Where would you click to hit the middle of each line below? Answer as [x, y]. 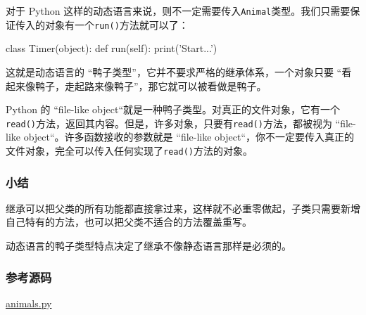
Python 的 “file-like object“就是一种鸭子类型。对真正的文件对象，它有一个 [173, 109]
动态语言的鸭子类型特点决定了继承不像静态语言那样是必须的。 [149, 245]
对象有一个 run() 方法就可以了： [116, 24]
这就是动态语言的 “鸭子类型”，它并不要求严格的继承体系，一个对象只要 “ [174, 71]
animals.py [29, 303]
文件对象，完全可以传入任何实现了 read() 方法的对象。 [129, 150]
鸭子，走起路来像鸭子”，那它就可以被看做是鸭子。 [151, 85]
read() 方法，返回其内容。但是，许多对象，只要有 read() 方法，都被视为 [169, 123]
